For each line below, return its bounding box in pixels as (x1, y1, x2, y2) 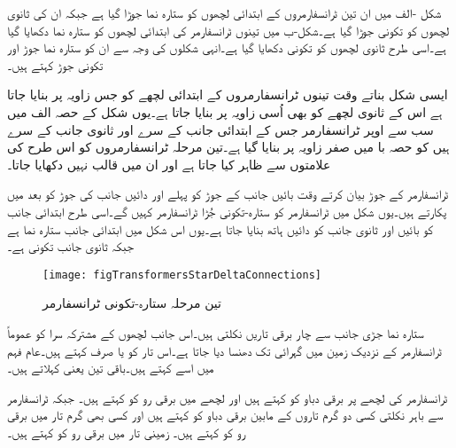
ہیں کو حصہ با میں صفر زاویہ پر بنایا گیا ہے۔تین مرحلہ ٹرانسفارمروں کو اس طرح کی (7, 138, 450, 156)
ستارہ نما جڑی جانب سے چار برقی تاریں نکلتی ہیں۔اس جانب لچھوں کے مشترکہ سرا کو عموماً (7, 323, 424, 342)
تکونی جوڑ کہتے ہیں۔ (7, 55, 104, 74)
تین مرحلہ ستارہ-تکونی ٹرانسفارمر (43, 294, 221, 312)
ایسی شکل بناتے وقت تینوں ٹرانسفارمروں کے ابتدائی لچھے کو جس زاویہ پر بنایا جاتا (7, 85, 448, 104)
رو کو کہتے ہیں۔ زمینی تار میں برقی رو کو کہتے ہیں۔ (7, 422, 246, 441)
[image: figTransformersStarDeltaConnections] (43, 268, 321, 281)
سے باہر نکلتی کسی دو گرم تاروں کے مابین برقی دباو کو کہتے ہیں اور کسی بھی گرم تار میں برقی (7, 405, 444, 424)
